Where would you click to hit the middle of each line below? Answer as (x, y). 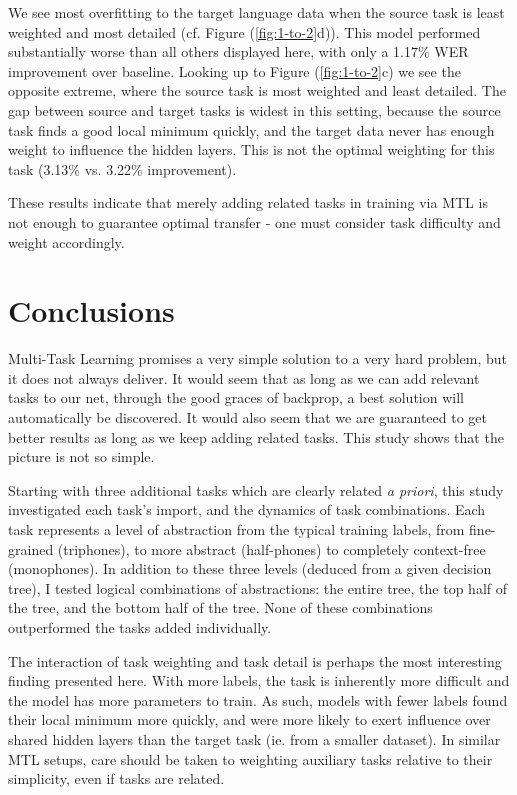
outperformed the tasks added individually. (140, 626)
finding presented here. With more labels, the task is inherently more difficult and (259, 680)
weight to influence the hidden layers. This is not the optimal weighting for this (251, 149)
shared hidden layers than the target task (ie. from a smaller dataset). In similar (254, 738)
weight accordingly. (66, 241)
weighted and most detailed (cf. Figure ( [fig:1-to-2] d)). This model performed (244, 31)
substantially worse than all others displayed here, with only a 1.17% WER (238, 51)
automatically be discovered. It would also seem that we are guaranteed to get (248, 417)
